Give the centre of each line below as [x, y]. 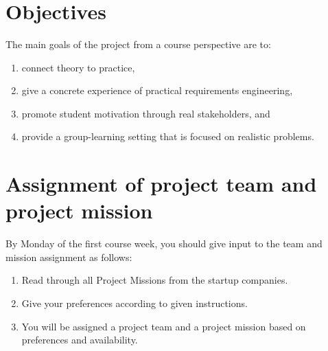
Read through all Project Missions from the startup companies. [155, 280]
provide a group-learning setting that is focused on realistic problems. [168, 136]
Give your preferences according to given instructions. [134, 303]
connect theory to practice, [78, 67]
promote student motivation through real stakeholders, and [146, 113]
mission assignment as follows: [69, 257]
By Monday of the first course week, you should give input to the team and [164, 244]
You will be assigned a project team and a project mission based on [164, 326]
